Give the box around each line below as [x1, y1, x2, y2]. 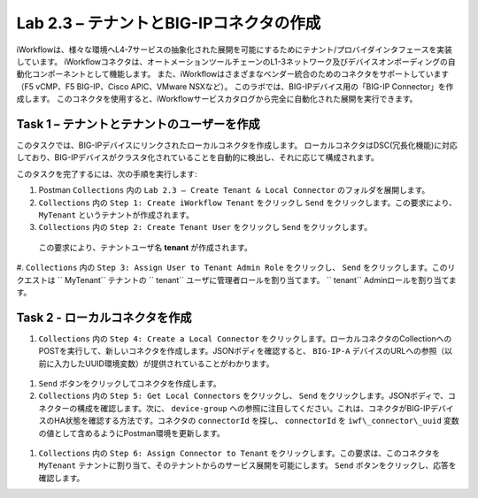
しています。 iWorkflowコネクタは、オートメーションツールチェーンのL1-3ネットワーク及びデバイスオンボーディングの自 [16, 56, 456, 66]
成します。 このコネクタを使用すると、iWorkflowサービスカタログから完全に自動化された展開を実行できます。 [16, 94, 418, 104]
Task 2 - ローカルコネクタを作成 [16, 310, 192, 325]
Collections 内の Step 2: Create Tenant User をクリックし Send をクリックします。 [38, 222, 372, 233]
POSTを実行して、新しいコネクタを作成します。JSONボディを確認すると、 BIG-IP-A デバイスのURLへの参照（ [38, 346, 445, 356]
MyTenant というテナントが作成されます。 [38, 209, 194, 220]
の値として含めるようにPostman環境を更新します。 [38, 427, 225, 438]
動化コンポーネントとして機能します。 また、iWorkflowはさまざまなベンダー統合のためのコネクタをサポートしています [16, 69, 450, 80]
